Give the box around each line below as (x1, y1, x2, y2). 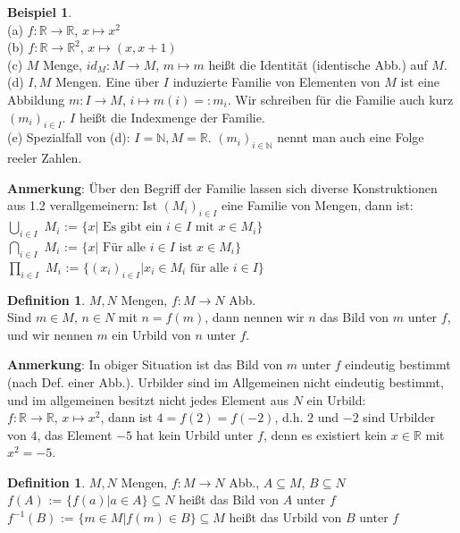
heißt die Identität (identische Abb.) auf (208, 55, 428, 73)
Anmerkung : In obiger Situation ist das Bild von (7, 355, 283, 374)
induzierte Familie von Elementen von (172, 72, 381, 91)
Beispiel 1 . (7, 3, 72, 21)
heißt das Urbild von (229, 508, 342, 527)
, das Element (37, 425, 113, 444)
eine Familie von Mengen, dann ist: (221, 196, 414, 215)
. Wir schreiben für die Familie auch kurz (227, 89, 454, 108)
